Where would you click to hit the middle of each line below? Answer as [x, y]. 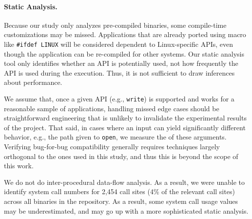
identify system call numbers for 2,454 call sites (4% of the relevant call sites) [119, 191]
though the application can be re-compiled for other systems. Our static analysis [124, 53]
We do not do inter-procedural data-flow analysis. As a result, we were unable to [124, 182]
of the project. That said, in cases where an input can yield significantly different [125, 127]
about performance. [33, 82]
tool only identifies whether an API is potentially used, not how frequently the [121, 63]
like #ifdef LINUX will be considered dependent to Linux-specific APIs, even [119, 44]
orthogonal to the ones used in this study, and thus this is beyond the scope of [121, 156]
